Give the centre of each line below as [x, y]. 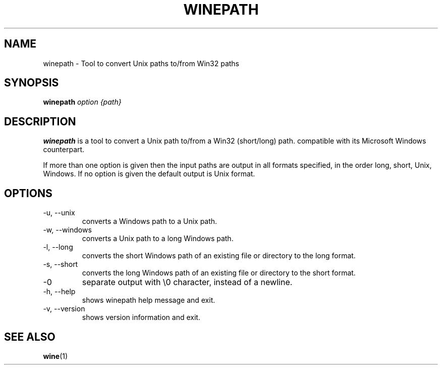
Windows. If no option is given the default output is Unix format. [149, 174]
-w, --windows [67, 230]
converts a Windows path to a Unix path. [150, 221]
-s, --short [61, 264]
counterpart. [64, 150]
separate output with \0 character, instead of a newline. [187, 282]
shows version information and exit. [141, 317]
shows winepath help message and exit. [149, 300]
